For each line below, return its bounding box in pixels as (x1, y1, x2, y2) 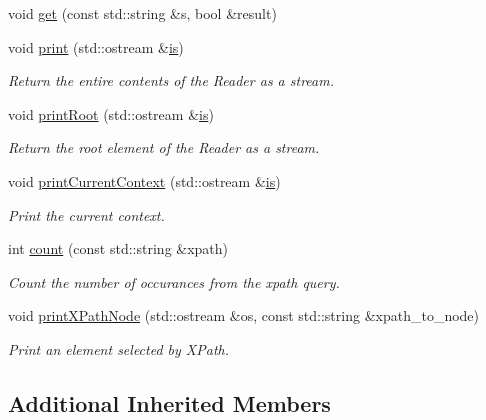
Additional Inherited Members (8, 387, 331, 418)
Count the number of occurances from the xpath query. (8, 271, 340, 292)
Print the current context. (8, 204, 165, 225)
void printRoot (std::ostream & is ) (8, 103, 214, 124)
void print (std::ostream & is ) (8, 36, 184, 57)
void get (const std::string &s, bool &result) (8, 3, 277, 23)
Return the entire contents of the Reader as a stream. (8, 70, 334, 91)
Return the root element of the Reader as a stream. (8, 137, 320, 158)
